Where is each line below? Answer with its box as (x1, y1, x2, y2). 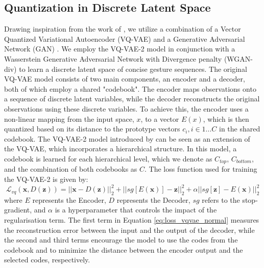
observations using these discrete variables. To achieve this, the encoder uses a (4, 103, 249, 114)
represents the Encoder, (32, 194, 106, 205)
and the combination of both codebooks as (4, 164, 137, 174)
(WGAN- (224, 53, 253, 64)
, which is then (203, 113, 249, 124)
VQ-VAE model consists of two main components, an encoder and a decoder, (4, 73, 245, 84)
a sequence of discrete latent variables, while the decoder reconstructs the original (4, 93, 260, 104)
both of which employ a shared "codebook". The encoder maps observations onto (4, 83, 256, 94)
